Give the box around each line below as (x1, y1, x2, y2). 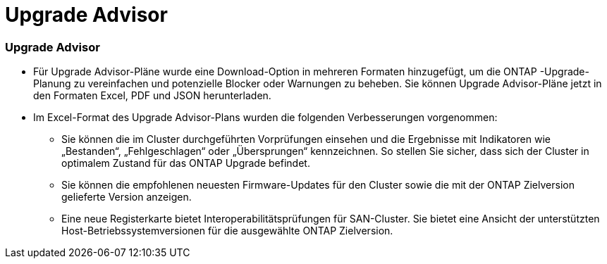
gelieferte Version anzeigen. (61, 191, 192, 203)
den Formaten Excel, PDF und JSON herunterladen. (33, 89, 271, 102)
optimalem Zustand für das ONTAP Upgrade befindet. (61, 157, 310, 170)
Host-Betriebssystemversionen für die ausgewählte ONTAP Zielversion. (61, 225, 393, 237)
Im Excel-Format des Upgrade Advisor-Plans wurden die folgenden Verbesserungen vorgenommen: (33, 111, 498, 124)
